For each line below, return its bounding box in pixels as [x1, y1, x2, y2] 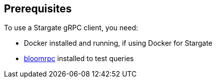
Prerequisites [4, 2, 72, 15]
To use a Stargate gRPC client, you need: [4, 23, 138, 32]
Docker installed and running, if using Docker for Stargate [24, 39, 213, 48]
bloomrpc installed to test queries [24, 54, 134, 63]
